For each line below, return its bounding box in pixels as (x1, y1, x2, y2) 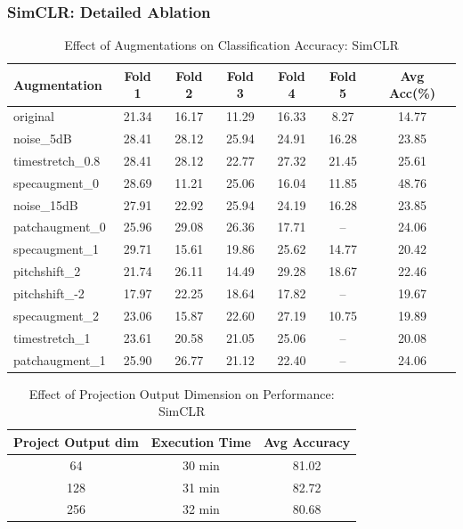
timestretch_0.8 (13, 151, 101, 169)
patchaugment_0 (13, 217, 106, 236)
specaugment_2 (13, 305, 100, 324)
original (13, 107, 54, 126)
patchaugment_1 (13, 350, 106, 369)
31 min (182, 477, 220, 496)
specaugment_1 (13, 240, 100, 258)
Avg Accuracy (263, 432, 351, 451)
